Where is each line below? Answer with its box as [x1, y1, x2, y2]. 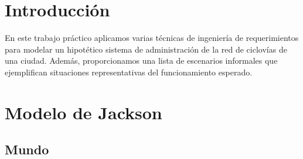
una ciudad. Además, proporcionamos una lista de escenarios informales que [5, 54, 278, 67]
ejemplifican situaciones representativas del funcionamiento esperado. [5, 65, 253, 78]
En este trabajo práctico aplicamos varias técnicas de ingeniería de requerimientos [5, 32, 299, 44]
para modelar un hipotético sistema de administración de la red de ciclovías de [5, 43, 287, 55]
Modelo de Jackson [5, 100, 162, 124]
